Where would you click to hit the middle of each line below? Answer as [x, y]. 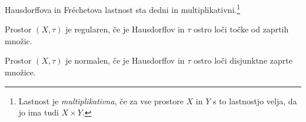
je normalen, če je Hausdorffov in [125, 60]
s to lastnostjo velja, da [255, 100]
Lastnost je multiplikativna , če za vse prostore [101, 100]
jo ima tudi [39, 112]
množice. [20, 72]
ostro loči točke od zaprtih [241, 29]
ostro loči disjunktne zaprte [243, 60]
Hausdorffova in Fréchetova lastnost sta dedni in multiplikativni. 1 [123, 9]
